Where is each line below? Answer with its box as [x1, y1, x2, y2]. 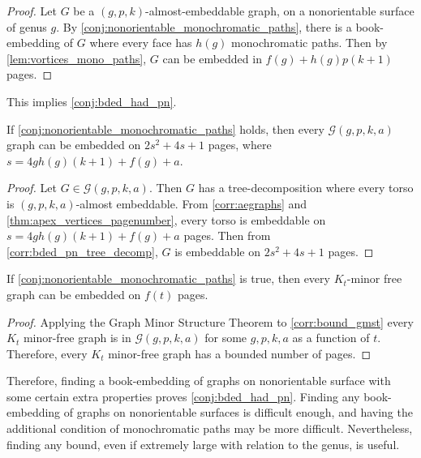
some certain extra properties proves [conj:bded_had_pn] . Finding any [6, 387, 360, 404]
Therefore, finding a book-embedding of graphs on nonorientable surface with [6, 372, 391, 389]
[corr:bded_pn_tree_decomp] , [6, 242, 158, 259]
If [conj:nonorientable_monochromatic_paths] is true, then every [6, 270, 330, 287]
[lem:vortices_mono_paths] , [6, 49, 147, 66]
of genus [6, 18, 47, 35]
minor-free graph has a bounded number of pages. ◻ [108, 345, 372, 362]
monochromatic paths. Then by [231, 34, 388, 51]
